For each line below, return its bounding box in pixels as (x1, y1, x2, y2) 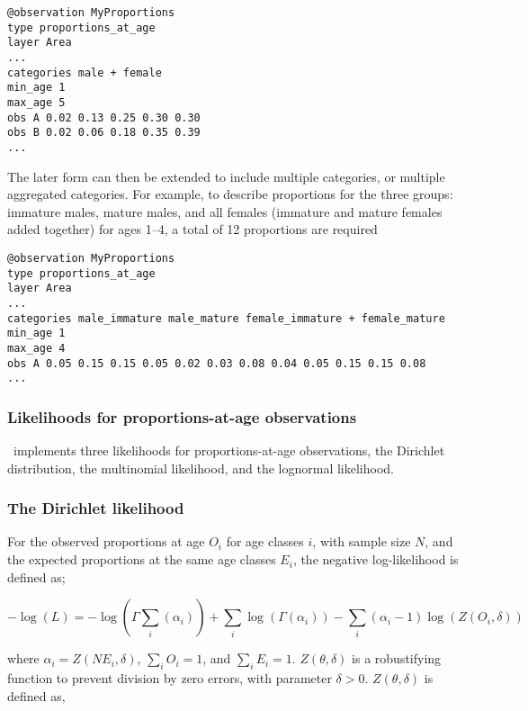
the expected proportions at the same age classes (7, 550, 276, 569)
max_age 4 (7, 341, 66, 355)
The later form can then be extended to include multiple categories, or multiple (7, 166, 445, 185)
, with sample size (312, 532, 411, 551)
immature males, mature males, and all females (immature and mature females (7, 202, 443, 220)
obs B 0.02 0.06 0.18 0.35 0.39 (7, 126, 201, 139)
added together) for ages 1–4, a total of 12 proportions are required (7, 220, 378, 238)
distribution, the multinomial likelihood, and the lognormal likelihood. (7, 458, 394, 477)
